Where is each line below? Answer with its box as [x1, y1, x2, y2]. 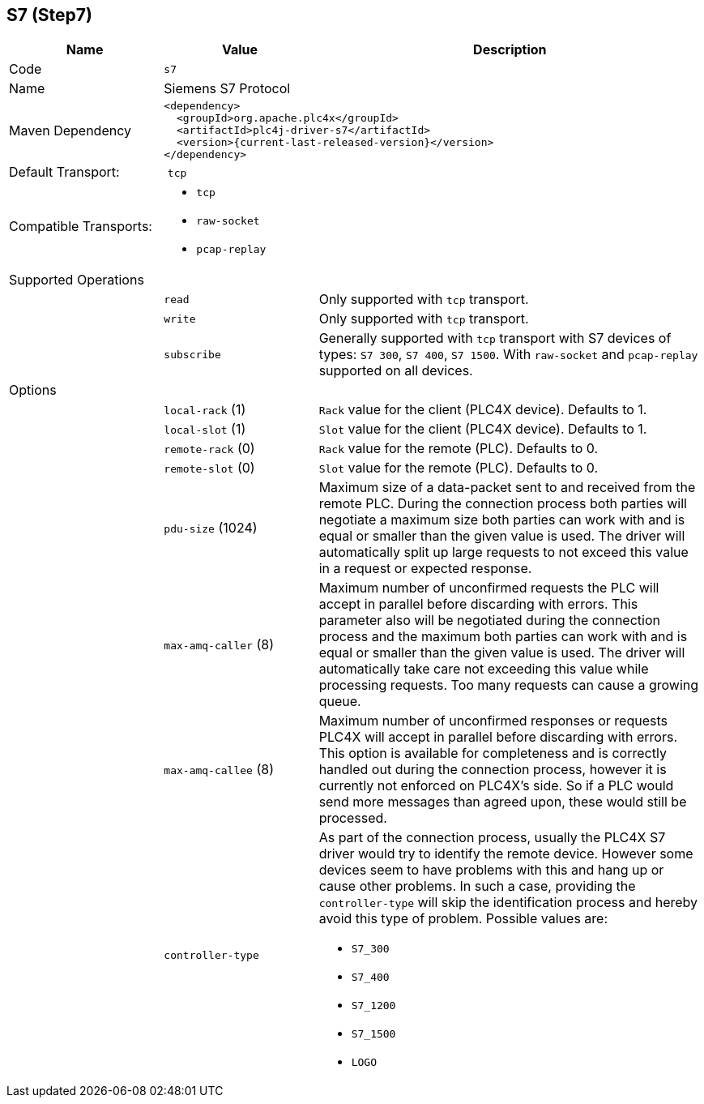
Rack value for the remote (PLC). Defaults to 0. [318, 440, 599, 457]
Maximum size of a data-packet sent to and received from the [318, 479, 696, 496]
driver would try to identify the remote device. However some [318, 845, 693, 862]
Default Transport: [9, 164, 120, 181]
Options [9, 382, 57, 399]
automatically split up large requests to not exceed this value [318, 544, 689, 561]
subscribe [164, 348, 221, 361]
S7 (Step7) [6, 5, 92, 25]
